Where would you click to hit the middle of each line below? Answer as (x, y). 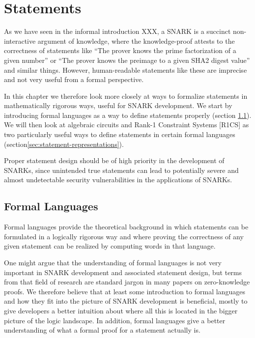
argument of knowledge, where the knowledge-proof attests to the (136, 41)
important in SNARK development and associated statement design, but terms (123, 272)
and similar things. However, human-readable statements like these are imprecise (126, 70)
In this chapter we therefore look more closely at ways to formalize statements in (126, 96)
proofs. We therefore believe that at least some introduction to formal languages (125, 291)
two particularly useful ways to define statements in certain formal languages (120, 134)
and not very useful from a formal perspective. (74, 79)
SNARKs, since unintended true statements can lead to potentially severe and (121, 170)
